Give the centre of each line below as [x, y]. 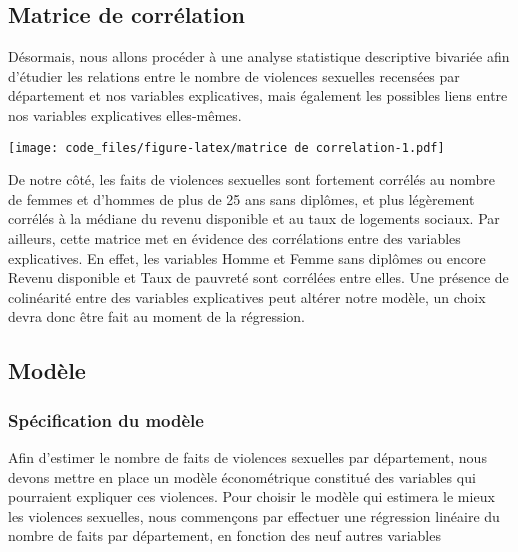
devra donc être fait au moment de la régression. [157, 316]
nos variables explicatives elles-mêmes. [125, 114]
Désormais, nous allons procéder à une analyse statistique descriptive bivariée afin [259, 56]
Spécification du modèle [106, 419]
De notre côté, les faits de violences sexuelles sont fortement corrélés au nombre [251, 179]
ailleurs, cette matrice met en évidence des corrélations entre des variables [234, 238]
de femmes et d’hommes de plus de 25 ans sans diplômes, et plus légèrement [241, 198]
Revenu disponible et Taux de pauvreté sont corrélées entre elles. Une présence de [258, 277]
